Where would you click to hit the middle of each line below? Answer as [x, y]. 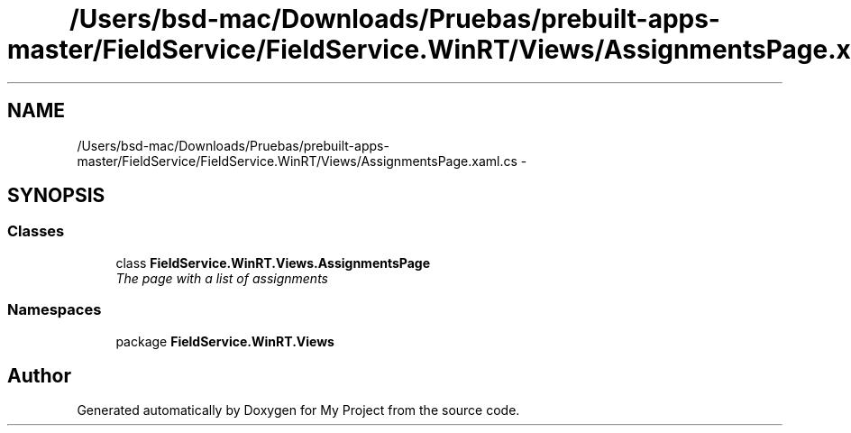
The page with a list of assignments [222, 278]
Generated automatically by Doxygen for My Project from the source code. [298, 410]
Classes [36, 231]
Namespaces [55, 310]
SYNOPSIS [56, 196]
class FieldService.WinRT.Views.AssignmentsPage [273, 263]
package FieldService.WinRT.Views [225, 341]
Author [39, 375]
